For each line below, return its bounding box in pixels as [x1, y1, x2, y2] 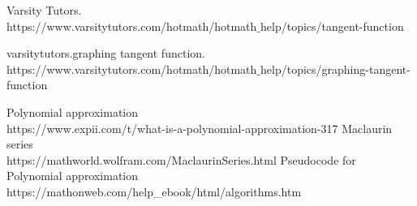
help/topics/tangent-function [260, 17, 404, 34]
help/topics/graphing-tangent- [260, 60, 411, 77]
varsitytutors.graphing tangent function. [6, 45, 205, 62]
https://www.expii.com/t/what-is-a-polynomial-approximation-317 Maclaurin [6, 119, 393, 136]
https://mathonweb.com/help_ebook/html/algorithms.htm [6, 182, 302, 200]
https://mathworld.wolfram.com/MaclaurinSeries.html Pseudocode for [6, 151, 356, 168]
